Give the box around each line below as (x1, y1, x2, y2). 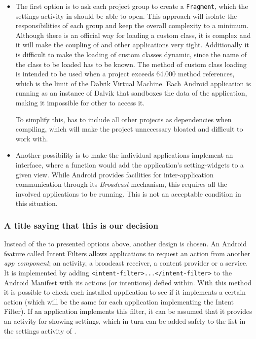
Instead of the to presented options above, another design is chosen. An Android (4, 238, 247, 249)
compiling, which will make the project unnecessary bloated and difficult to (15, 124, 243, 134)
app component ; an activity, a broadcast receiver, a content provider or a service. (4, 258, 248, 268)
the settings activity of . (4, 325, 76, 336)
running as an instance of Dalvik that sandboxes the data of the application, (15, 88, 247, 98)
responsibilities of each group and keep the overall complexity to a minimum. (15, 20, 249, 31)
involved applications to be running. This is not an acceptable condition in (15, 188, 241, 199)
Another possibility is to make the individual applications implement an (15, 150, 233, 160)
